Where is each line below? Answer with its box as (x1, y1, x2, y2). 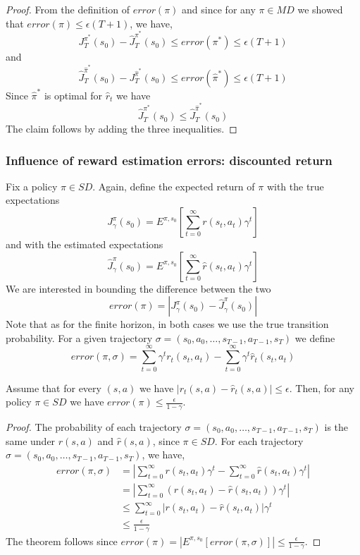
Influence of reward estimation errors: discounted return (6, 151, 333, 169)
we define (294, 330, 335, 345)
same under (6, 433, 56, 448)
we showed (297, 2, 343, 16)
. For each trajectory (214, 433, 304, 448)
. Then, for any (289, 380, 354, 395)
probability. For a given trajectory (6, 330, 153, 345)
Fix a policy (6, 178, 58, 193)
